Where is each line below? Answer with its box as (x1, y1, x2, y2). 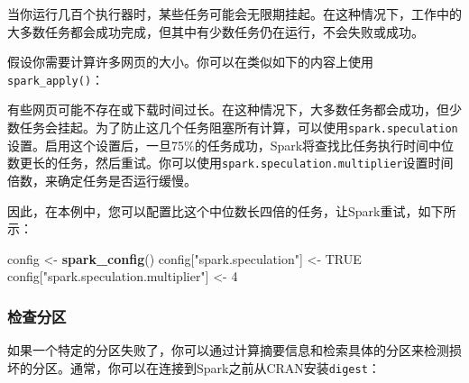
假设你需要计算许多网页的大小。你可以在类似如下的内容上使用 (7, 52, 373, 71)
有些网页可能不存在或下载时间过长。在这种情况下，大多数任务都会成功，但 (7, 100, 449, 119)
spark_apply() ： (7, 69, 105, 88)
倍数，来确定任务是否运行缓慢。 (7, 170, 197, 189)
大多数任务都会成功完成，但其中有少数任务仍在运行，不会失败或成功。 (7, 22, 424, 41)
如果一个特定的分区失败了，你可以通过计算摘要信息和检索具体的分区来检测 (7, 341, 449, 360)
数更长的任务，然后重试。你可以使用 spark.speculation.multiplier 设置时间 (7, 153, 454, 172)
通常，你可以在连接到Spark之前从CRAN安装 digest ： (69, 358, 381, 377)
